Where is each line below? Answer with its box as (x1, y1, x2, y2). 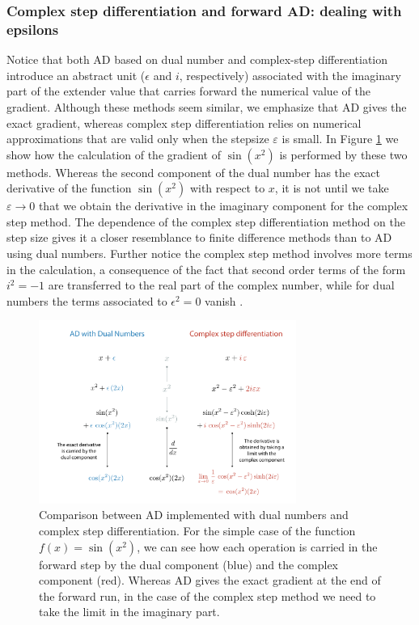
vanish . (205, 292, 243, 309)
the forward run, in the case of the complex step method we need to (39, 587, 376, 604)
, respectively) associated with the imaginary (179, 66, 401, 83)
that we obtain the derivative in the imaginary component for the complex (38, 197, 408, 214)
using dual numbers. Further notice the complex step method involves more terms (6, 245, 413, 262)
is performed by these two (279, 146, 408, 163)
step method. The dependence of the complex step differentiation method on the (6, 213, 405, 230)
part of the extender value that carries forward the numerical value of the (6, 82, 370, 99)
